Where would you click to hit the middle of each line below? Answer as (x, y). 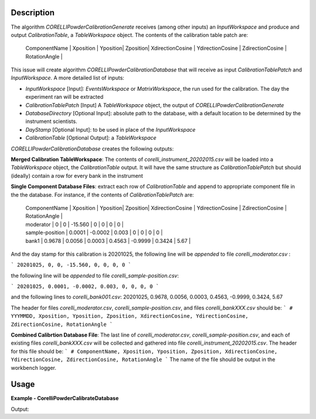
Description (33, 13)
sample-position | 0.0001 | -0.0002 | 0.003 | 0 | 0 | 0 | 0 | (94, 233)
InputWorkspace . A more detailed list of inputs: (68, 78)
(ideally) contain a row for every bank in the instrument (77, 176)
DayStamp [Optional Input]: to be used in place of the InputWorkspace (111, 129)
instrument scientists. (51, 121)
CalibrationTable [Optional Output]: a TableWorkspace (91, 138)
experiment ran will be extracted (64, 97)
